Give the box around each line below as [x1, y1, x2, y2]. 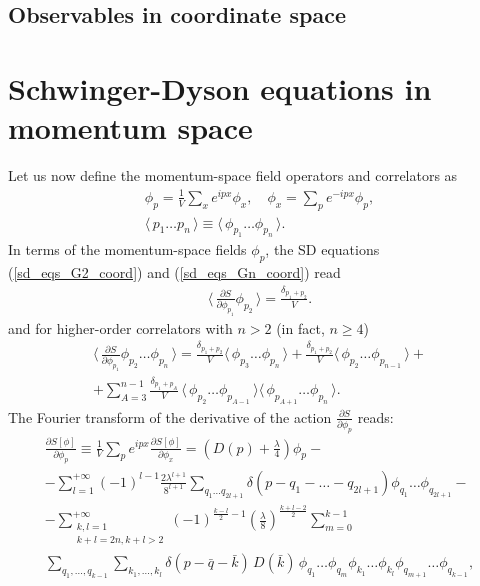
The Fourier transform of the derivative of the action [8, 406, 332, 427]
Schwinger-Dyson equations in [8, 67, 432, 108]
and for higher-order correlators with [8, 317, 233, 338]
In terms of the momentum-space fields [8, 239, 247, 260]
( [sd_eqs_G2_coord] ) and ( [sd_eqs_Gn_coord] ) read [8, 262, 341, 283]
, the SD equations [265, 239, 380, 260]
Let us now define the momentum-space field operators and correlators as [8, 165, 458, 186]
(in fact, [276, 317, 325, 338]
